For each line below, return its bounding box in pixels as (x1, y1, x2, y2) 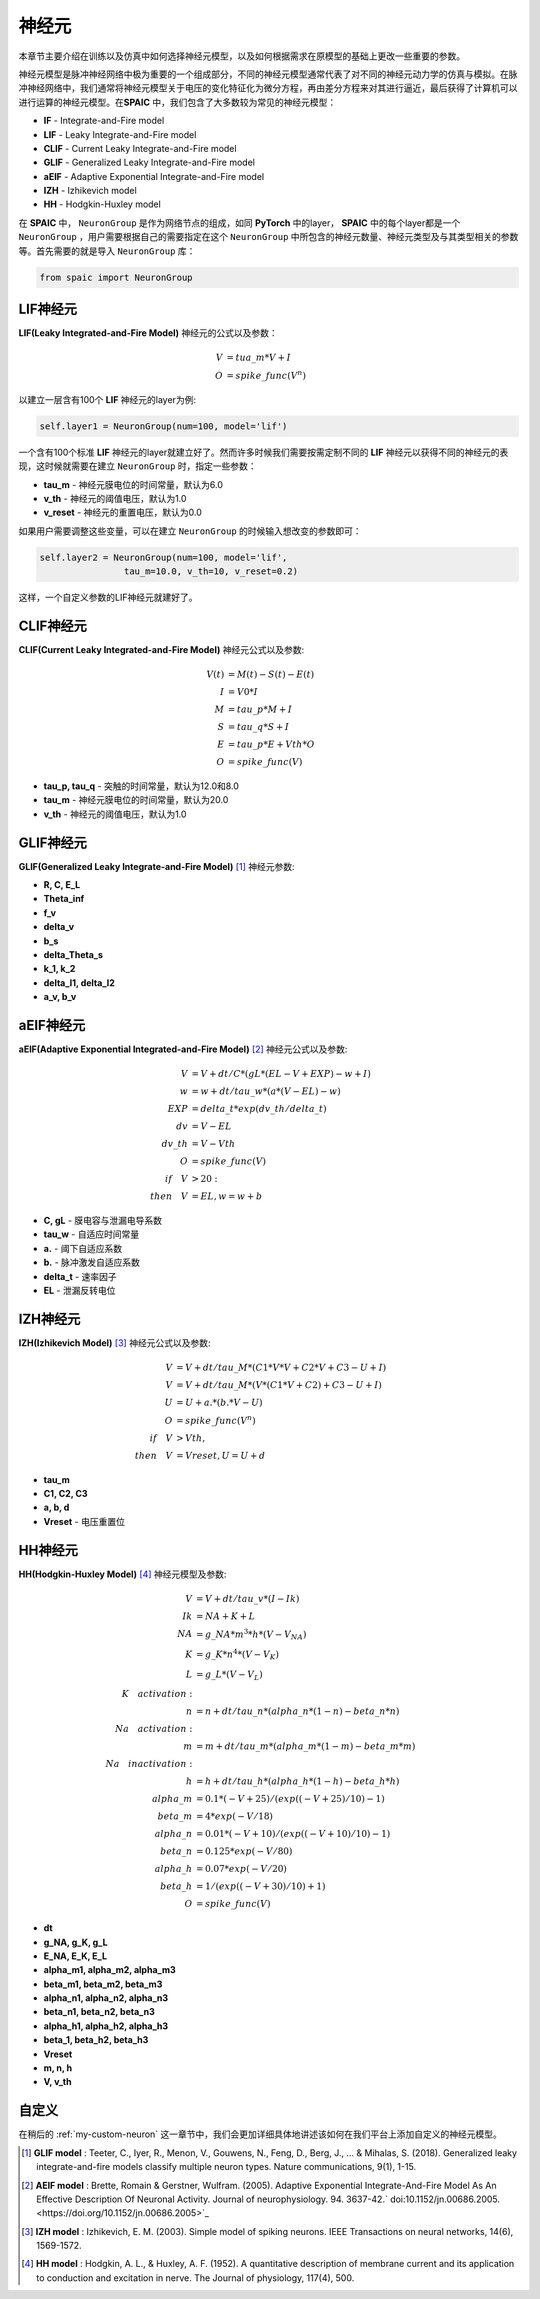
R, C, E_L (43, 879, 81, 890)
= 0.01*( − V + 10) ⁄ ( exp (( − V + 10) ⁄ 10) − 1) (195, 1828, 391, 1840)
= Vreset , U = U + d (175, 1450, 266, 1461)
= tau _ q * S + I (227, 721, 290, 733)
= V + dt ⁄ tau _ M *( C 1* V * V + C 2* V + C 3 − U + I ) (175, 1362, 387, 1374)
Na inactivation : (105, 1758, 193, 1770)
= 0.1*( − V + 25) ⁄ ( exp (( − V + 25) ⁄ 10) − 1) (195, 1793, 385, 1805)
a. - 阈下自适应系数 (43, 1242, 123, 1254)
